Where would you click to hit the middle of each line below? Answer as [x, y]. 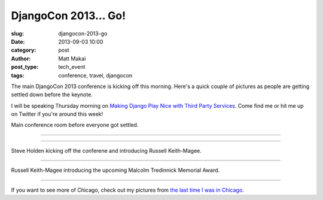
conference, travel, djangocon [95, 75]
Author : [21, 58]
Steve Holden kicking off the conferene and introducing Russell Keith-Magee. [106, 150]
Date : [18, 41]
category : [24, 50]
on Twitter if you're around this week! [57, 114]
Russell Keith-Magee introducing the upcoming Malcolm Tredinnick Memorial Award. [115, 170]
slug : [17, 34]
